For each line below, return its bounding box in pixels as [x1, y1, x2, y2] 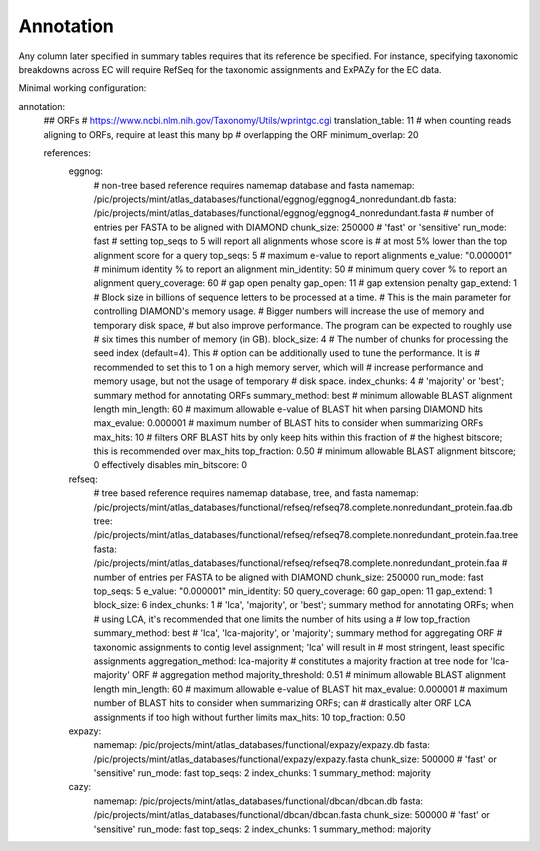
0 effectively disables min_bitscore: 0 [93, 459, 248, 471]
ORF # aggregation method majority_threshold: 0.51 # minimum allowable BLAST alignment [131, 669, 507, 681]
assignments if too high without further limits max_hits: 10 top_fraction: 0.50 [93, 711, 406, 723]
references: [43, 146, 92, 159]
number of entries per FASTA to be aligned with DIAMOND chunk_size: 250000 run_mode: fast [93, 571, 484, 583]
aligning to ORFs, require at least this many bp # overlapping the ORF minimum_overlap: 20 [43, 128, 419, 140]
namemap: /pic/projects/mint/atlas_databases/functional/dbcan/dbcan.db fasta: [93, 795, 424, 807]
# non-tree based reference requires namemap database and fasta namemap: [93, 179, 415, 191]
